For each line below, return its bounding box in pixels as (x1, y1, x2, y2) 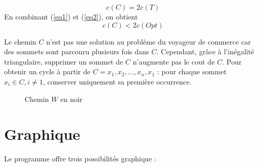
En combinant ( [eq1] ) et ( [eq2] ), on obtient (4, 11, 138, 22)
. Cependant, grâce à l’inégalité (156, 46, 254, 57)
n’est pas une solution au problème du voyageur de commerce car (46, 36, 251, 47)
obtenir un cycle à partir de (4, 66, 91, 77)
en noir (60, 93, 82, 104)
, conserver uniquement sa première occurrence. (43, 76, 192, 87)
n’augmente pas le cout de (133, 56, 215, 67)
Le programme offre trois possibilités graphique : (4, 153, 157, 164)
